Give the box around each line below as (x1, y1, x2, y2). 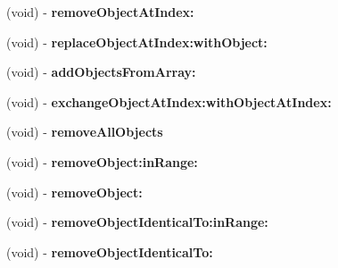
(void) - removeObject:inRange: (6, 152, 198, 171)
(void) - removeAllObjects (6, 122, 163, 141)
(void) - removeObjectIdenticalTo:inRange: (6, 213, 268, 231)
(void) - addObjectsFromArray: (6, 63, 196, 81)
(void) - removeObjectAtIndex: (6, 3, 194, 21)
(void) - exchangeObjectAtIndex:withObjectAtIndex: (6, 92, 332, 111)
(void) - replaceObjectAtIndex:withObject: (6, 32, 268, 51)
